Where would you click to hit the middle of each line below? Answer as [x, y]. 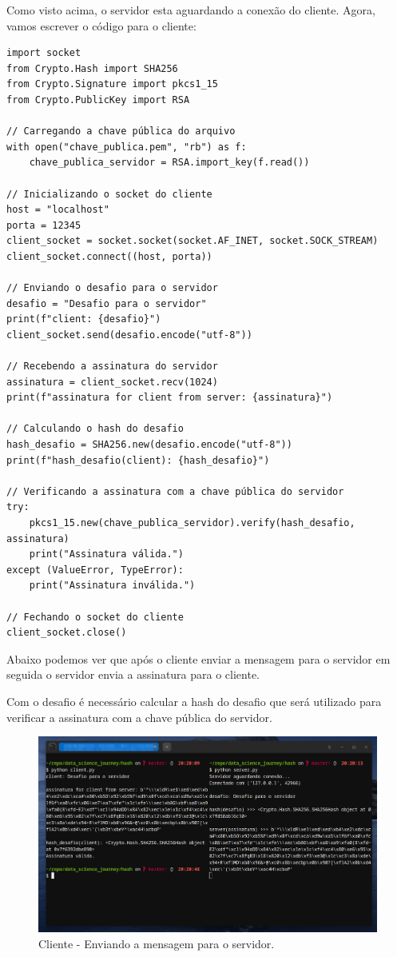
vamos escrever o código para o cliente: [101, 25]
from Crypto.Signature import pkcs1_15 [112, 84]
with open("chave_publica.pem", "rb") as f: [127, 147]
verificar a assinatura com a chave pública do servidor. [139, 717]
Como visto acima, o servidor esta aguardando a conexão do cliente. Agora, [191, 10]
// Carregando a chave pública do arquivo [121, 132]
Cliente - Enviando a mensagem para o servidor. [157, 943]
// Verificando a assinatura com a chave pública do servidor [175, 491]
